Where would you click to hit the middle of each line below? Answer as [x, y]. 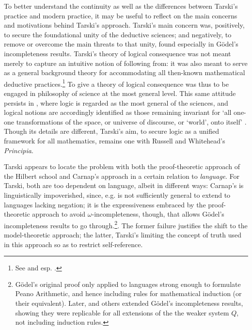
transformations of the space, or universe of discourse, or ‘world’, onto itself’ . [131, 121]
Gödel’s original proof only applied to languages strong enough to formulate [128, 284]
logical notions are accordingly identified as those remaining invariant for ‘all [118, 112]
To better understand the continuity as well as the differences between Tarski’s [121, 6]
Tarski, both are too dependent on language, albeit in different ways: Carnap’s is [124, 185]
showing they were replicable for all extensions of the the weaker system [122, 312]
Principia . [19, 150]
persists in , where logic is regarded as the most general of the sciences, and [116, 102]
